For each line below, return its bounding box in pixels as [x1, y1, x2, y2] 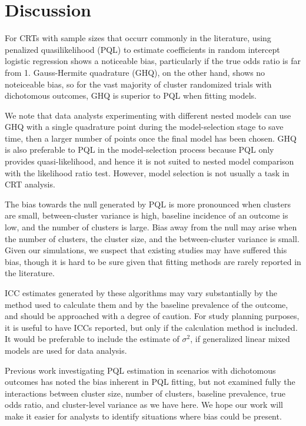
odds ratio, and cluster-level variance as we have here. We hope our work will [5, 398, 283, 411]
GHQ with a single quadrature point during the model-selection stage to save [5, 120, 284, 133]
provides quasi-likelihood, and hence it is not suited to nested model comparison [5, 155, 294, 167]
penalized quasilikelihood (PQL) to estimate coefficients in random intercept [5, 43, 280, 55]
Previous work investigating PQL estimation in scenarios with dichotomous [5, 364, 276, 376]
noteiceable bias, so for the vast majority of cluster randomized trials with [5, 78, 272, 90]
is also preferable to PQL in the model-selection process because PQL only [5, 143, 274, 156]
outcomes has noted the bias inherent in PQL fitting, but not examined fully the [5, 375, 295, 388]
